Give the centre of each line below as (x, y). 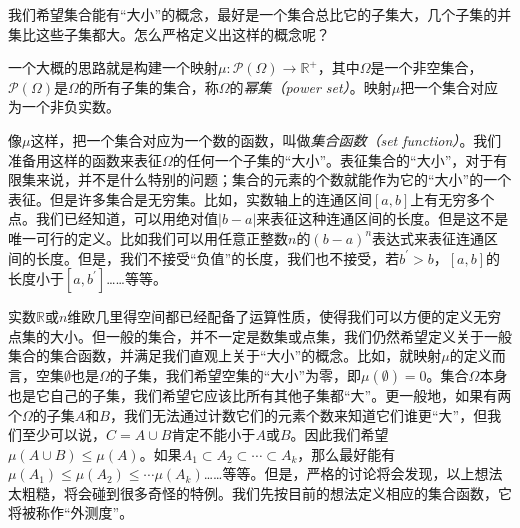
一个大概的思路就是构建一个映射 (113, 67)
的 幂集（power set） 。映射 (310, 86)
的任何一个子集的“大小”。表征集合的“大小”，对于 (333, 159)
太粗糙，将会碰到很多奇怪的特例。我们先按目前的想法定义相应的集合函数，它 (260, 492)
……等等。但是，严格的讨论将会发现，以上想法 (353, 473)
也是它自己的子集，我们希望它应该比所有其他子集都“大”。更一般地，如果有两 (260, 394)
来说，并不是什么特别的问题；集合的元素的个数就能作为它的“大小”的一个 (273, 179)
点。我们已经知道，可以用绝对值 (113, 218)
